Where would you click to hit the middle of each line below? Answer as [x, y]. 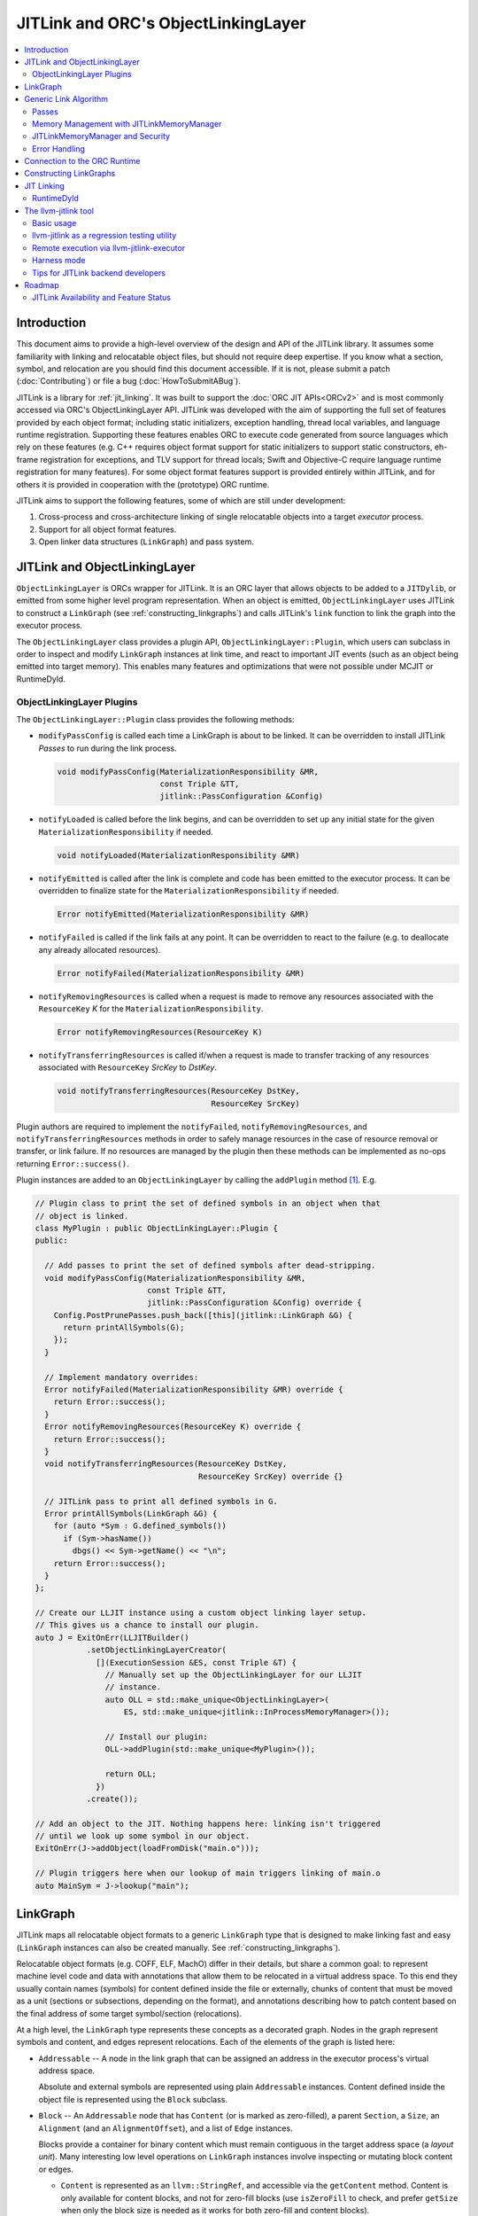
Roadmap [42, 285]
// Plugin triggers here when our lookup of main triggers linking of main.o [208, 1873]
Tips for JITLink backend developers [99, 273]
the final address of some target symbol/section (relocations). [129, 2013]
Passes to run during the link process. [108, 748]
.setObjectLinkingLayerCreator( [157, 1650]
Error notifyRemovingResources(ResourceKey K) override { [173, 1427]
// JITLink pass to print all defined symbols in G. [161, 1501]
